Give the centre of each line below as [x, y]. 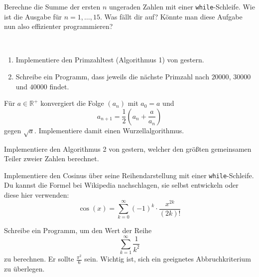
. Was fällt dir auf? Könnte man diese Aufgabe [171, 16]
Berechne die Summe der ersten [52, 6]
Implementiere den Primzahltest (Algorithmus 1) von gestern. [110, 60]
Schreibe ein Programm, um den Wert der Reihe [78, 230]
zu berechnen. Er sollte [39, 259]
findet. [59, 86]
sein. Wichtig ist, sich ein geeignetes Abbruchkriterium [168, 259]
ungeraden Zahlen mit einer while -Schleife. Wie [182, 6]
